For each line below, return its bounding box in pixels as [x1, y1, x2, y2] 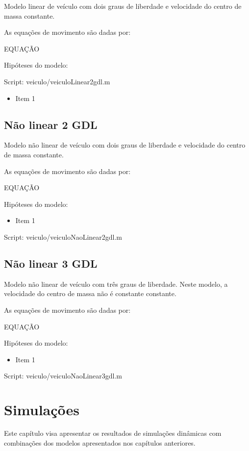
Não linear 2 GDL [4, 117, 98, 132]
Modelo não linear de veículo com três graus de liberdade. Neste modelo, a [4, 278, 228, 289]
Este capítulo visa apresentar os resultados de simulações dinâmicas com [4, 428, 222, 438]
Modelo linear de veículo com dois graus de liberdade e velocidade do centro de [4, 1, 242, 11]
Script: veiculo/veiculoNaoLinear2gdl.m [4, 231, 123, 242]
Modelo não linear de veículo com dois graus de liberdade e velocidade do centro [4, 140, 246, 150]
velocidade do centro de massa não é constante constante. [4, 288, 176, 299]
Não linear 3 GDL [4, 255, 98, 271]
